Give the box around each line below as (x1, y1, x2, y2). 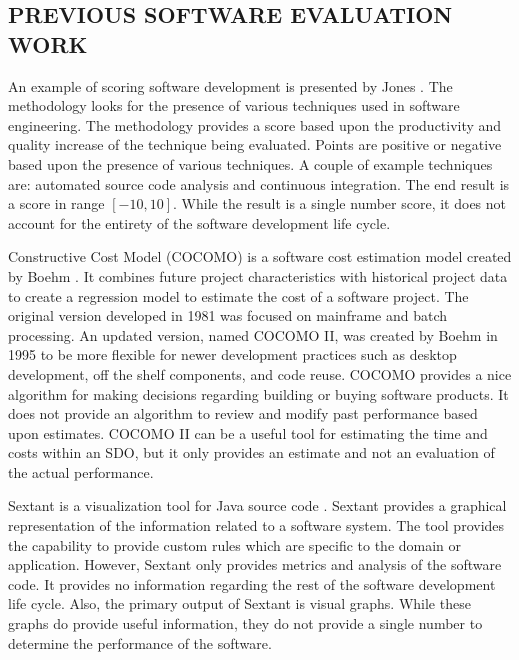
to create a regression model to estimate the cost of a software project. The (8, 285, 469, 306)
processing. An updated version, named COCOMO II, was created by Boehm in (8, 324, 498, 345)
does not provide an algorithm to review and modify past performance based (8, 403, 478, 424)
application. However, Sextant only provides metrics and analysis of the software (8, 554, 502, 575)
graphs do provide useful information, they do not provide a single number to (8, 613, 483, 634)
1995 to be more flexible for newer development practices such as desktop (8, 344, 457, 365)
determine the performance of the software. (8, 632, 272, 653)
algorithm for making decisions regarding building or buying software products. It (8, 383, 509, 404)
